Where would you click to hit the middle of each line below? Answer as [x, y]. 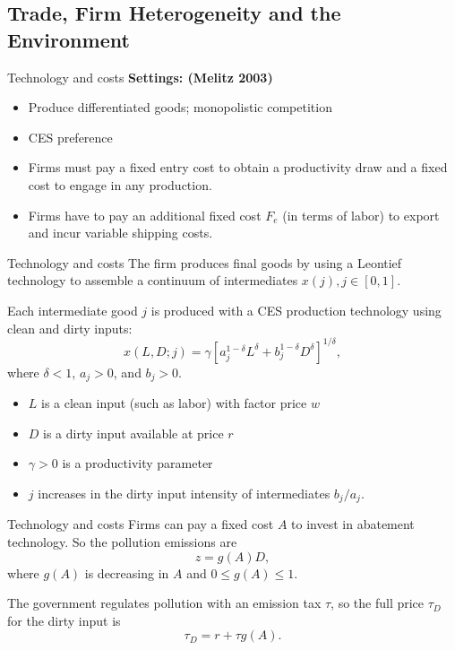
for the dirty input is [64, 620]
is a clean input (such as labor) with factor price [174, 403]
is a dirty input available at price [133, 433]
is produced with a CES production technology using [296, 310]
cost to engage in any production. [120, 184]
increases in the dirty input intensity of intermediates [184, 493]
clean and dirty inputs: [70, 328]
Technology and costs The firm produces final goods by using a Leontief [205, 262]
